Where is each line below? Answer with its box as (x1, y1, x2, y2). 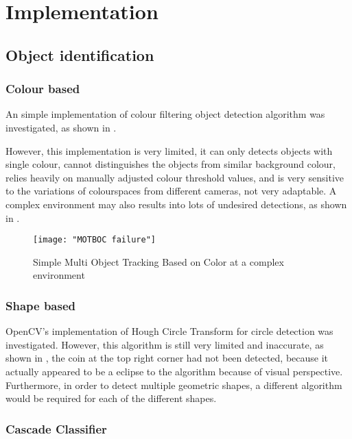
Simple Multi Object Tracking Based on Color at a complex (33, 254, 284, 268)
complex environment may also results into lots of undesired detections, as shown (5, 197, 347, 211)
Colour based (5, 80, 80, 97)
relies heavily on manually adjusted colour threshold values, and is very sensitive (5, 170, 344, 184)
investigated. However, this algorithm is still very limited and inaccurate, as (5, 337, 324, 351)
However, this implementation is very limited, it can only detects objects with (5, 143, 333, 158)
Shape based (5, 297, 76, 314)
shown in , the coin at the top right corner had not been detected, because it (5, 351, 329, 365)
